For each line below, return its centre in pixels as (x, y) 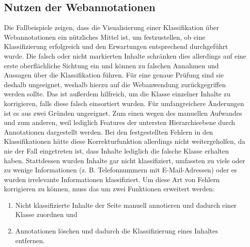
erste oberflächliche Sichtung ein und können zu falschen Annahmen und (111, 65)
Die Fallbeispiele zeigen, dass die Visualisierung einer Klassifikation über (112, 27)
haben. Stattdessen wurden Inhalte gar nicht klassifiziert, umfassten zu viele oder (125, 160)
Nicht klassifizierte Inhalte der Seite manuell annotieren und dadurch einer (126, 205)
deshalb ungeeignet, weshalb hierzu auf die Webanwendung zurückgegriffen (115, 84)
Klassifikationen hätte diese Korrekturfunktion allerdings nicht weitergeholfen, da (125, 141)
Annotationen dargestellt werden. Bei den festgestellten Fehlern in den (109, 131)
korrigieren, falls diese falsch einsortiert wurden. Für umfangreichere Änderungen (124, 103)
